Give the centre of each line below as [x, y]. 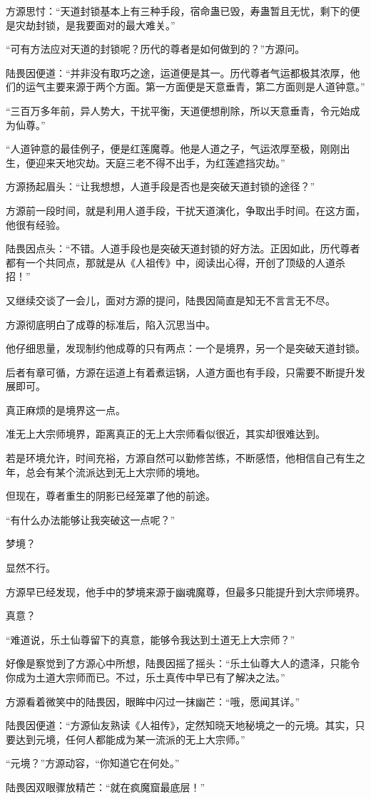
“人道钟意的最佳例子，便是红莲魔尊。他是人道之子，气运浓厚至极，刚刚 [173, 149]
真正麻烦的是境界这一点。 [66, 409]
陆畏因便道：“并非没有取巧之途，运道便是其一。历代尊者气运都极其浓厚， [178, 72]
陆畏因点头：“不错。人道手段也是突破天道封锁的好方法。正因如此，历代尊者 [183, 248]
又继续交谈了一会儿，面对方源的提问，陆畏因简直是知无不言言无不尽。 [171, 300]
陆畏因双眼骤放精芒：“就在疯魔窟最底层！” [106, 787]
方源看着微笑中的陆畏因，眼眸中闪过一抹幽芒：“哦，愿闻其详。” [153, 701]
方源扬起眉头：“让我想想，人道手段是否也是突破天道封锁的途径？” [161, 186]
